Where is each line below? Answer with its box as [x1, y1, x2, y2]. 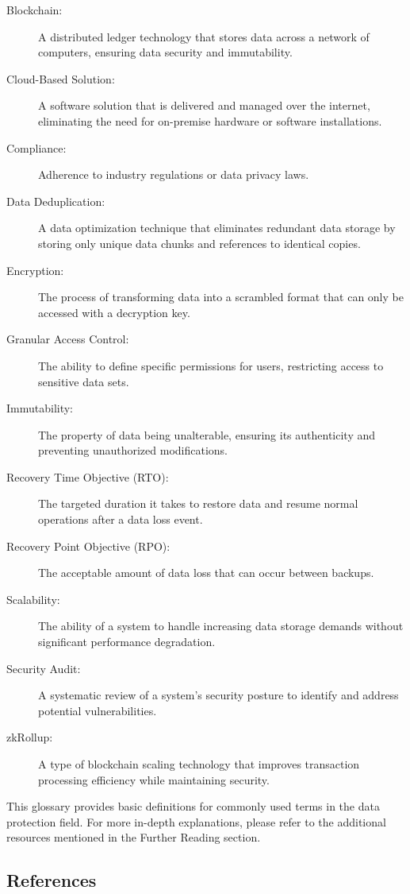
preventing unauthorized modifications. [38, 442, 228, 459]
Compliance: [6, 139, 67, 156]
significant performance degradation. [38, 633, 216, 650]
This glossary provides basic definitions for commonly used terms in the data [6, 798, 380, 815]
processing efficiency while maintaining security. [38, 771, 270, 788]
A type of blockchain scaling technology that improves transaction [38, 756, 360, 772]
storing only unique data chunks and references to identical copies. [38, 234, 361, 251]
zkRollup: [6, 729, 53, 745]
